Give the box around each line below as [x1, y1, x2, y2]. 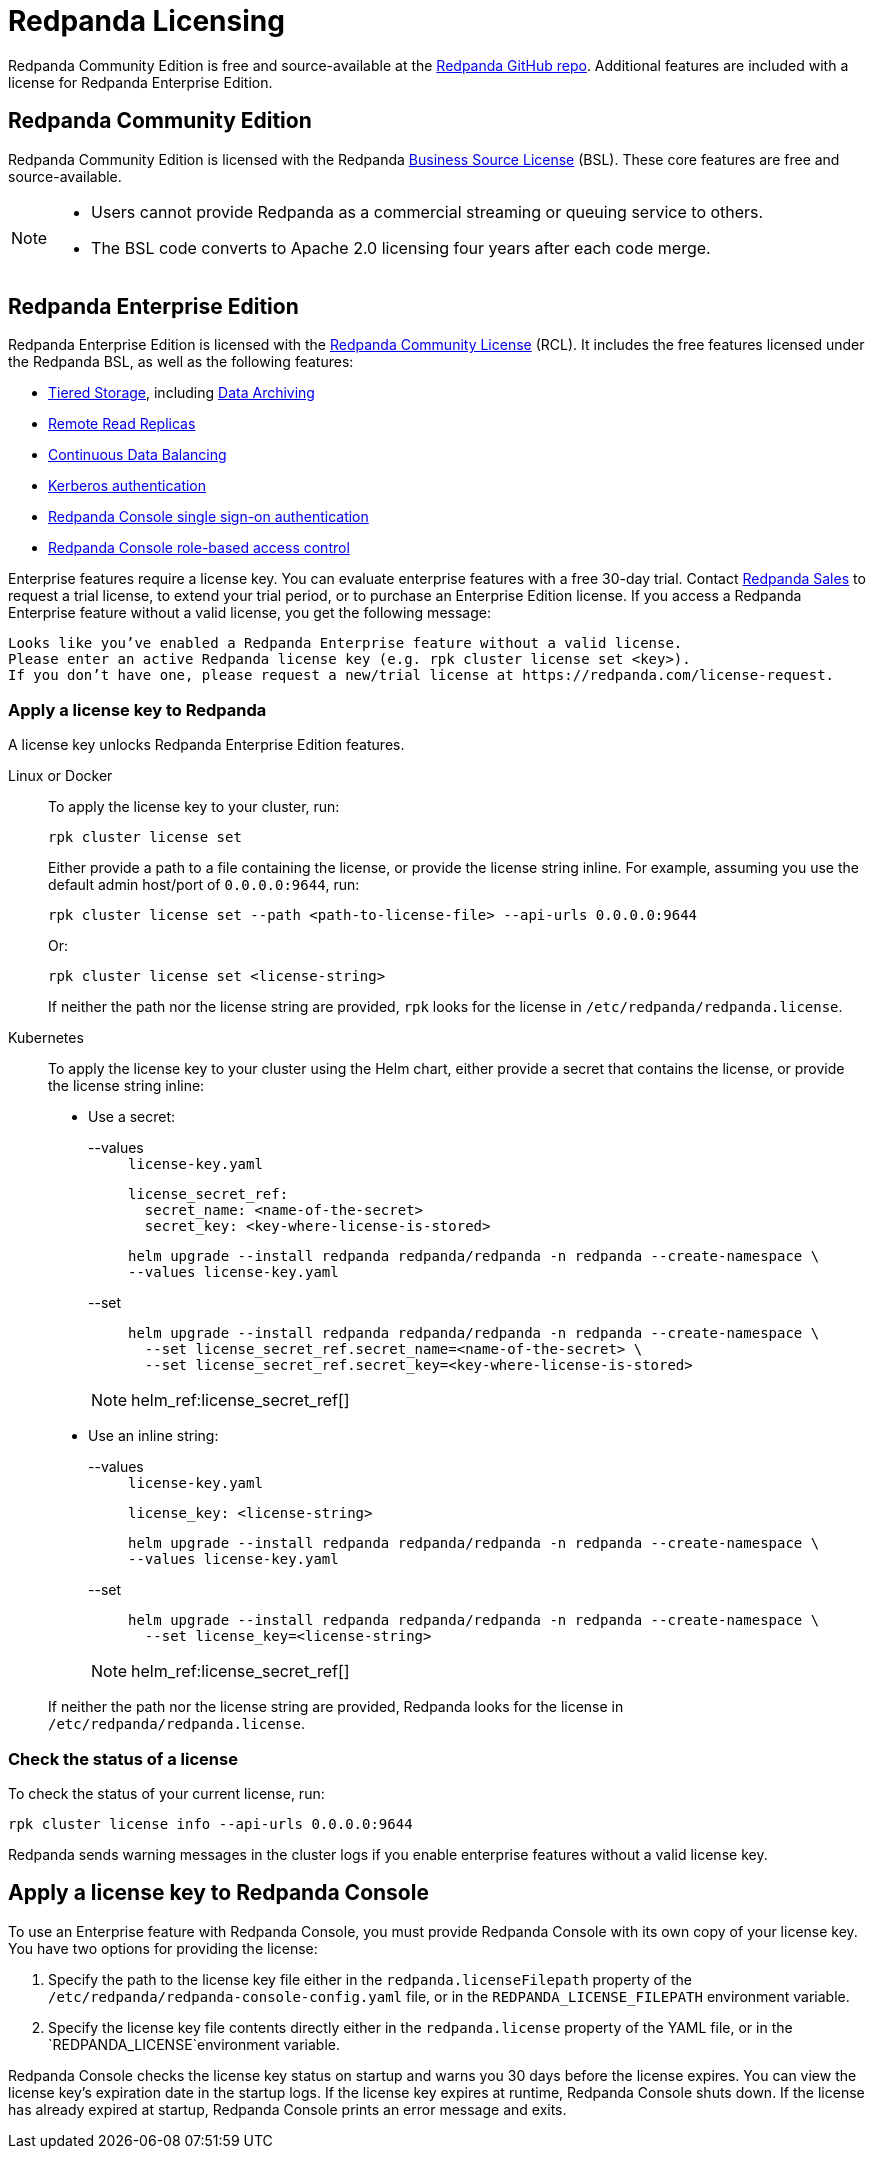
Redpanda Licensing [8, 4, 285, 38]
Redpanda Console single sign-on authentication [48, 508, 369, 526]
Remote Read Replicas [48, 415, 196, 433]
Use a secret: [88, 1108, 176, 1126]
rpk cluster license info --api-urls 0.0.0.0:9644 [8, 1815, 413, 1832]
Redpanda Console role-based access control [48, 539, 350, 557]
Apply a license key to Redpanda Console [8, 1880, 429, 1906]
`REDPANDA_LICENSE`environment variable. [48, 2035, 340, 2053]
